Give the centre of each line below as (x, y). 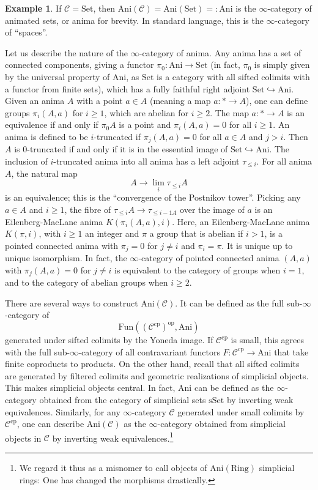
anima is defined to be (46, 136)
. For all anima (284, 161)
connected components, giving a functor (79, 65)
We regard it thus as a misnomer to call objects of (113, 468)
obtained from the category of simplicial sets (123, 400)
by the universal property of (57, 76)
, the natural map (44, 173)
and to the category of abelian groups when (87, 282)
